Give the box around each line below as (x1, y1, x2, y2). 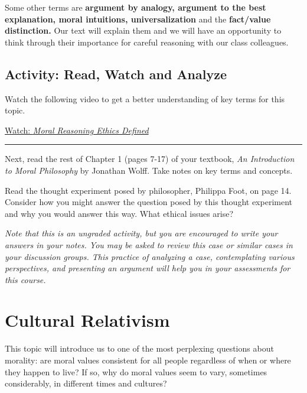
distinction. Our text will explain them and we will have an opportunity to (5, 24, 282, 37)
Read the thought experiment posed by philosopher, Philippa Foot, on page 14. (5, 184, 292, 196)
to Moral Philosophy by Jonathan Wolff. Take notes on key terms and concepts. (5, 164, 293, 176)
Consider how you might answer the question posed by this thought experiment (5, 196, 293, 208)
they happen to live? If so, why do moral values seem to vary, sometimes (5, 365, 267, 378)
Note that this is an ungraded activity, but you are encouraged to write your (5, 227, 278, 239)
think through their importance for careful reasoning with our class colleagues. (5, 35, 289, 48)
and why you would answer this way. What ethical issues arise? (5, 207, 234, 219)
